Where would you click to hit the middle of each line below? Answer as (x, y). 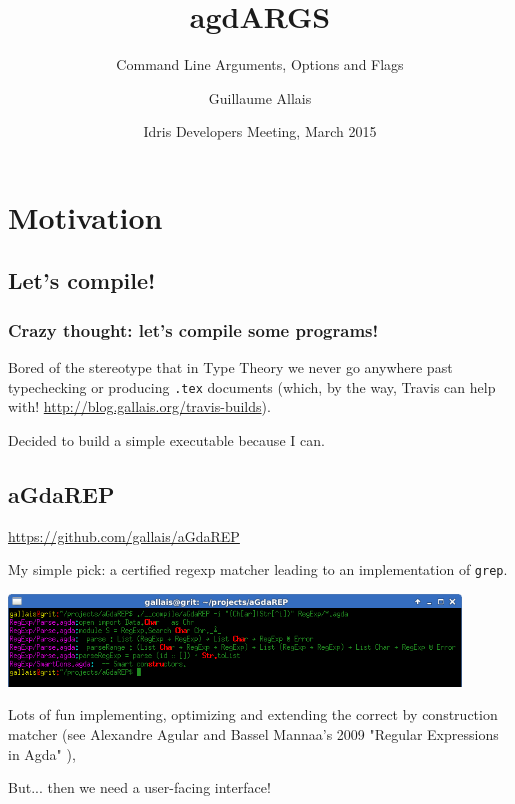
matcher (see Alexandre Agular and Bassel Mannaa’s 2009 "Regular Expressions (253, 734)
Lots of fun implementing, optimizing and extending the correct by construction (253, 714)
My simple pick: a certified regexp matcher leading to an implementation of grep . (258, 569)
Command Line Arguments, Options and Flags (260, 64)
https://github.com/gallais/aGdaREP (124, 535)
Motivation (85, 216)
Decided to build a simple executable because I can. (166, 439)
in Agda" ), (42, 753)
